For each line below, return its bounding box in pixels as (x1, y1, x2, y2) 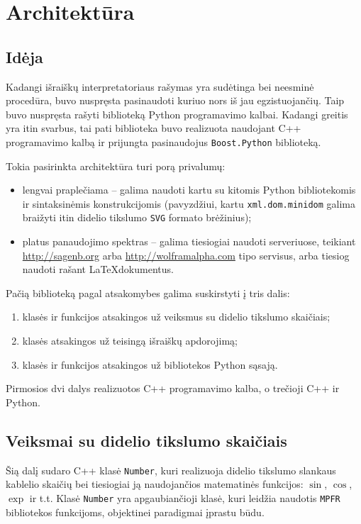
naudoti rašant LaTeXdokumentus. (22, 262, 174, 277)
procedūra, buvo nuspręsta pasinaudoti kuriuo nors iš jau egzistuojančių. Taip (6, 93, 345, 108)
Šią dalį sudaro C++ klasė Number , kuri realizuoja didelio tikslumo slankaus (6, 462, 336, 477)
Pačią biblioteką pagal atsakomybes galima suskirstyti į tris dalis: (6, 285, 290, 300)
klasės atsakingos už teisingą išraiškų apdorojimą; (22, 333, 238, 348)
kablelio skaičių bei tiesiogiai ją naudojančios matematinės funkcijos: (6, 476, 304, 491)
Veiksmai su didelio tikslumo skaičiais (6, 429, 287, 451)
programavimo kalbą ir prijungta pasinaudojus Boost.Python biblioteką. (6, 134, 321, 149)
